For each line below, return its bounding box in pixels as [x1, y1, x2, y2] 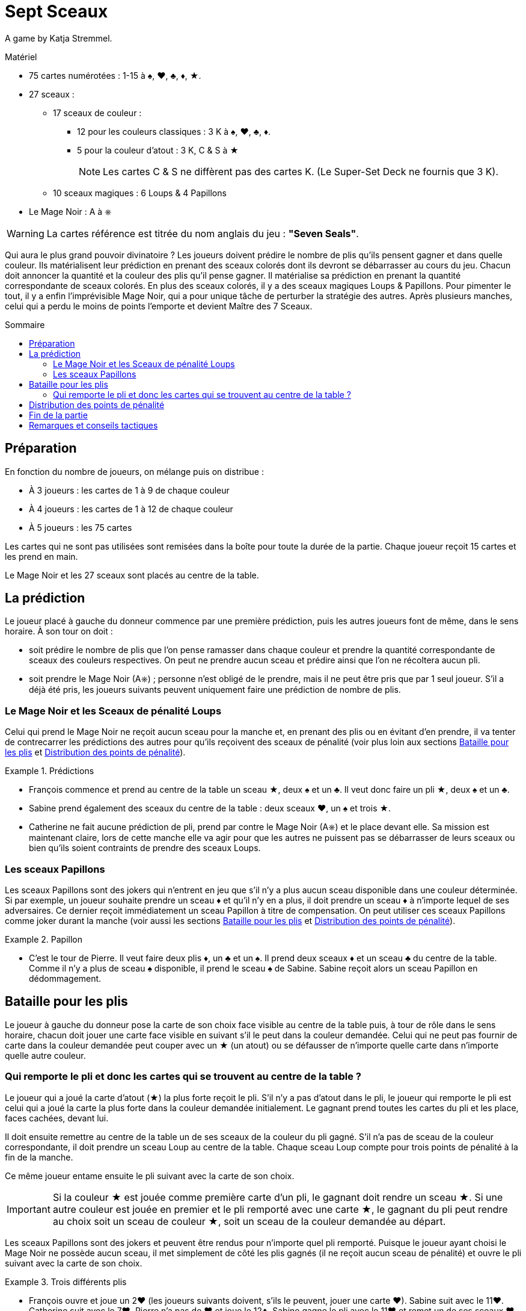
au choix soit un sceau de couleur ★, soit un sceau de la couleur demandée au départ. [52, 1215, 446, 1227]
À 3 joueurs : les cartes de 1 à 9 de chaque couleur [29, 485, 230, 495]
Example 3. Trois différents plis [5, 1276, 127, 1287]
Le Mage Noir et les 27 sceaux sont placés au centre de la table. [5, 569, 259, 580]
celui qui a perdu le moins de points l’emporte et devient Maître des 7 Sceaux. [5, 300, 313, 311]
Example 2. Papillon [5, 934, 82, 944]
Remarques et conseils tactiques [29, 420, 158, 430]
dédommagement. [29, 973, 102, 984]
